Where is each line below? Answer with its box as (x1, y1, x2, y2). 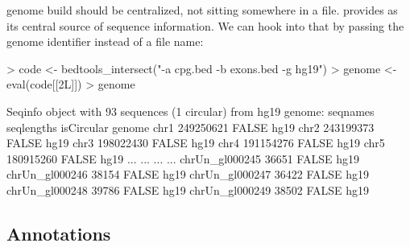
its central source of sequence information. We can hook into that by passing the (6, 17, 404, 34)
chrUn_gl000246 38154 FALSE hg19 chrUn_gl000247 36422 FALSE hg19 (6, 166, 370, 183)
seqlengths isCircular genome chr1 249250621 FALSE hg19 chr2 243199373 (6, 118, 375, 135)
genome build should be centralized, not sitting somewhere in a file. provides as (6, 2, 398, 18)
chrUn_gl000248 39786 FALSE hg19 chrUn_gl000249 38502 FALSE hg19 (6, 181, 370, 198)
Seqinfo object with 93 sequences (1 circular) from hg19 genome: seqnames (6, 102, 375, 119)
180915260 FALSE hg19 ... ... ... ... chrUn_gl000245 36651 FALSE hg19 (6, 150, 359, 167)
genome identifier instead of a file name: (6, 33, 204, 50)
